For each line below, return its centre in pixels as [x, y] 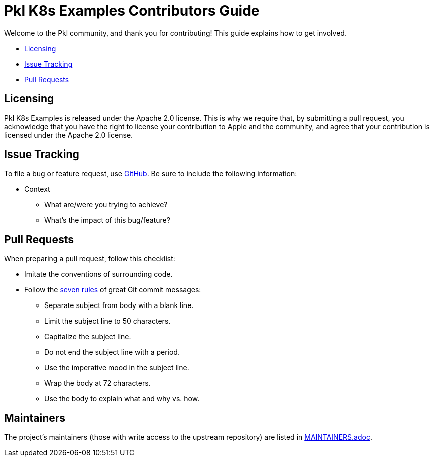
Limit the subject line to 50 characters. [107, 321]
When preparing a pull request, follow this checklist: [90, 259]
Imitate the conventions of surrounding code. [98, 274]
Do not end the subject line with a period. [112, 352]
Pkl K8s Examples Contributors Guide [132, 11]
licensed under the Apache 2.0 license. [69, 135]
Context [37, 189]
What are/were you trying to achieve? [106, 205]
